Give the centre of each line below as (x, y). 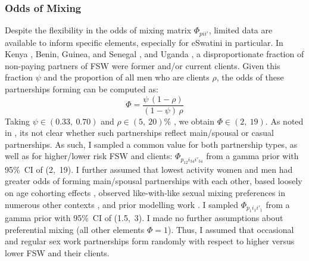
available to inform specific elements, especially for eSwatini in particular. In (144, 42)
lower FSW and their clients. (57, 252)
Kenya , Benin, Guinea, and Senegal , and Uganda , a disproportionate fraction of (154, 54)
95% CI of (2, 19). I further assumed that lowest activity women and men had (149, 169)
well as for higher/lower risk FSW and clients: (89, 156)
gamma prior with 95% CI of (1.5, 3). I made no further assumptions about (144, 218)
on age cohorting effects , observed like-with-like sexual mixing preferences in (145, 193)
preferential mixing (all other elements (75, 229)
